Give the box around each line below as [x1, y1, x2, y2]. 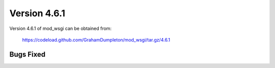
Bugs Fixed [9, 50, 46, 58]
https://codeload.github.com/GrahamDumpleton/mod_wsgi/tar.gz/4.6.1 [22, 37, 171, 43]
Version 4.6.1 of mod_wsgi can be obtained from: [9, 25, 112, 31]
